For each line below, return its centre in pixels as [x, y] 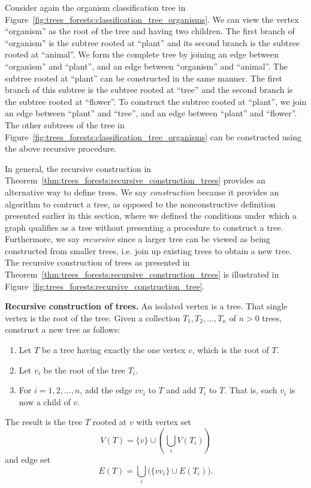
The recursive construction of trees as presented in [97, 262]
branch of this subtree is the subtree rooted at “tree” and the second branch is [149, 90]
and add [181, 390]
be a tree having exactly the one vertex [114, 350]
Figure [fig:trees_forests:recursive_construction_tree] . [105, 286]
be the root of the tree [84, 370]
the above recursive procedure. [61, 148]
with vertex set [164, 422]
